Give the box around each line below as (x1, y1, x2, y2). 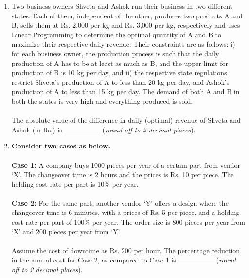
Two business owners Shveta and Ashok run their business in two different (11, 1, 232, 11)
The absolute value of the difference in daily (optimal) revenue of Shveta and (11, 115, 241, 125)
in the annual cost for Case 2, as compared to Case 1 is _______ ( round (11, 255, 236, 265)
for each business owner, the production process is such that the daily (11, 48, 219, 58)
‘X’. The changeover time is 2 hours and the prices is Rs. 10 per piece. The (11, 169, 234, 180)
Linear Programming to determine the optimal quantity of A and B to (11, 29, 222, 39)
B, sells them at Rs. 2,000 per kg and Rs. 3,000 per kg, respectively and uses (11, 20, 240, 30)
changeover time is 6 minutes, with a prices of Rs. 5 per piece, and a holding (11, 207, 240, 217)
